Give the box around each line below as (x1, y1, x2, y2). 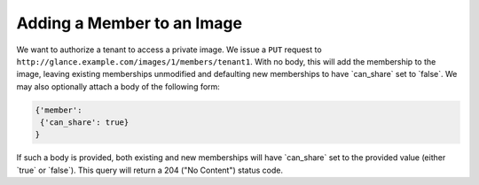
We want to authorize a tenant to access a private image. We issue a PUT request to (16, 44, 323, 55)
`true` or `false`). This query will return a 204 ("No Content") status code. (16, 165, 284, 175)
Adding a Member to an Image (16, 13, 243, 33)
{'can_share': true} (40, 118, 130, 127)
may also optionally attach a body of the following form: (16, 81, 221, 92)
